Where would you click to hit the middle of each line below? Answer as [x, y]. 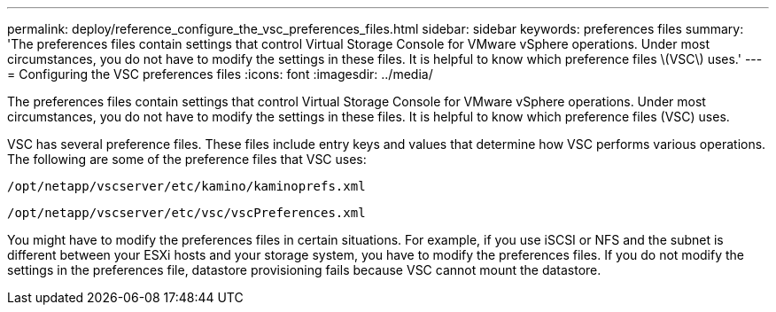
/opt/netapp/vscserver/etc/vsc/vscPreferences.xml [186, 213]
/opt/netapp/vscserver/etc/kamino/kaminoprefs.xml [186, 186]
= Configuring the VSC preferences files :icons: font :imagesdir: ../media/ [220, 74]
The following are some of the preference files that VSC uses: [187, 159]
